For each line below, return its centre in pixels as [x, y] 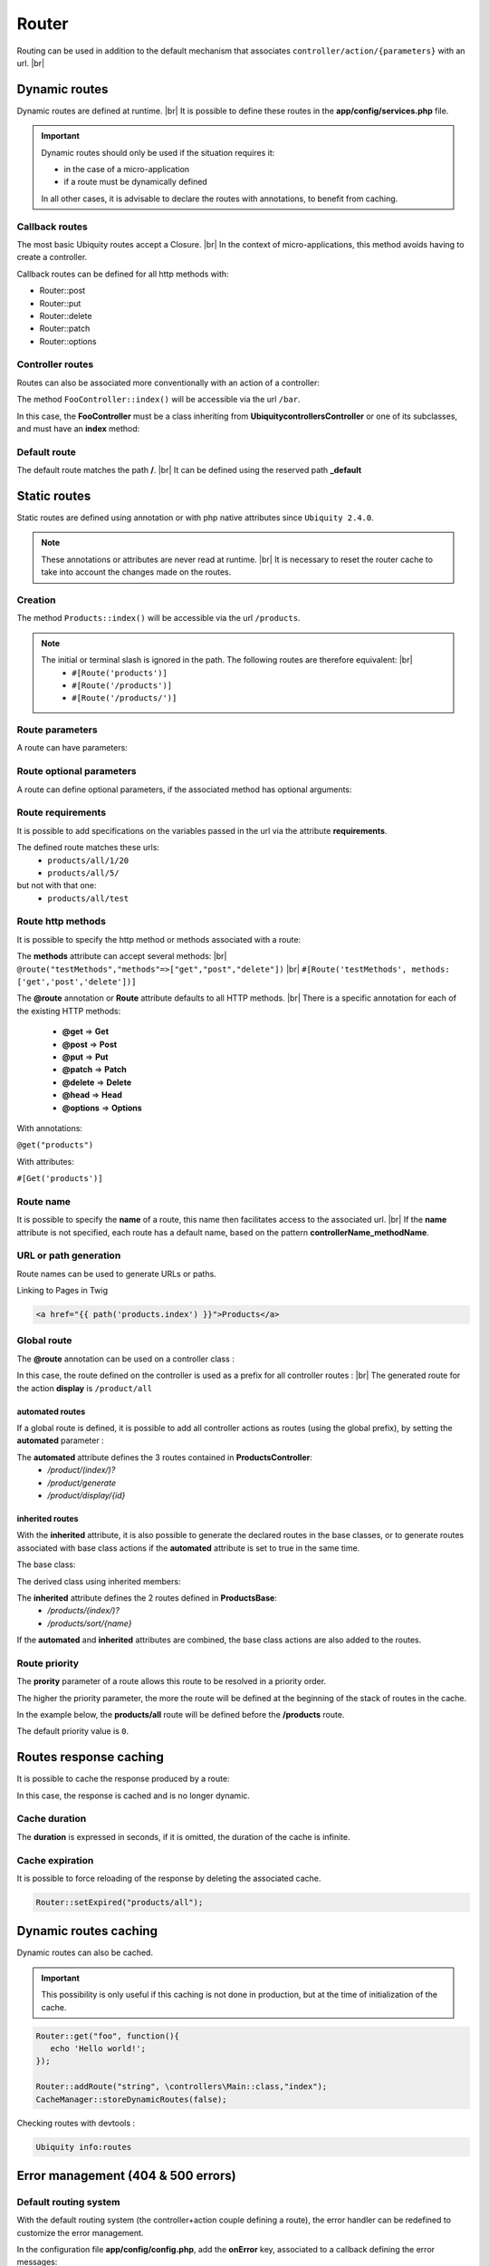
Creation [36, 600]
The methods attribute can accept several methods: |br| [122, 956]
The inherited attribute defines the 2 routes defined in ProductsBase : [147, 1598]
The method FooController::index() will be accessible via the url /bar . [158, 400]
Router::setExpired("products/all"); [120, 1902]
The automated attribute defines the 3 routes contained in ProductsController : [164, 1457]
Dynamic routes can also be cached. [85, 1952]
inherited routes [48, 1518]
